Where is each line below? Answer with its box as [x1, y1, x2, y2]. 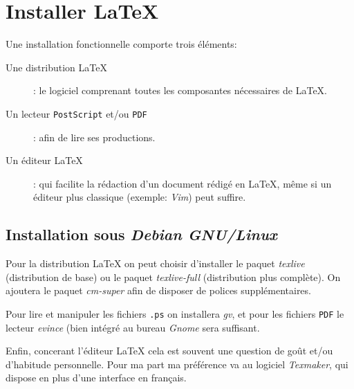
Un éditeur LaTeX [6, 153, 83, 168]
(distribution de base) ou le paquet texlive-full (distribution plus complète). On [6, 269, 341, 284]
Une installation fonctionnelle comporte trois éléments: [6, 37, 237, 51]
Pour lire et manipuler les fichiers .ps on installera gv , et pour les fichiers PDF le [6, 306, 344, 320]
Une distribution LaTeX [6, 60, 107, 74]
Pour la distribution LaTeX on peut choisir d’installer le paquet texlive [6, 256, 305, 271]
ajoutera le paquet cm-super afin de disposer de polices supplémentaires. [6, 283, 311, 298]
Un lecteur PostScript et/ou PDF [6, 106, 147, 120]
